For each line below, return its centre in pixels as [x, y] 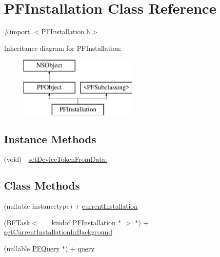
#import [17, 32]
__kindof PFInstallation [78, 222]
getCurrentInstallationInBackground [58, 232]
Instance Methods [50, 139]
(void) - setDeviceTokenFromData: [56, 159]
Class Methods [42, 185]
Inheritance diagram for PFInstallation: [63, 48]
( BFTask [17, 222]
